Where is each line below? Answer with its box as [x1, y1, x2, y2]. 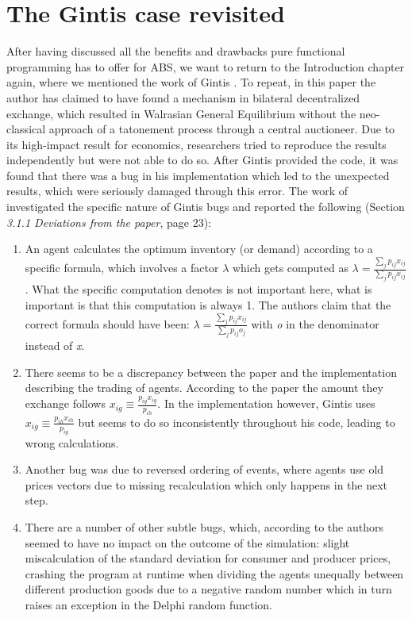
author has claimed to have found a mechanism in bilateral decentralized [6, 89, 360, 106]
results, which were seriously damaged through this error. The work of [6, 182, 348, 199]
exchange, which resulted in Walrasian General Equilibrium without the [6, 105, 356, 121]
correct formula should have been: [25, 315, 190, 332]
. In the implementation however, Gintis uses [157, 395, 375, 412]
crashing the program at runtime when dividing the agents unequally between [25, 565, 404, 582]
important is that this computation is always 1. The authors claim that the [25, 296, 391, 313]
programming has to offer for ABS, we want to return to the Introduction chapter [6, 58, 405, 75]
